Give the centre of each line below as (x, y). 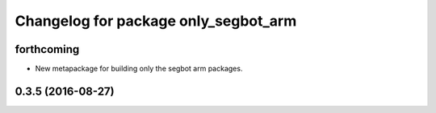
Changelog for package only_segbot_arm (156, 21)
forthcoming (47, 49)
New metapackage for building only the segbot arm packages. (139, 69)
